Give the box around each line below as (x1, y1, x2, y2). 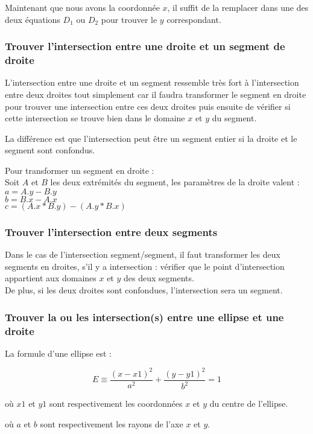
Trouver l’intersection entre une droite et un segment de (5, 39, 285, 54)
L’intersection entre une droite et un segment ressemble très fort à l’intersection (5, 76, 299, 89)
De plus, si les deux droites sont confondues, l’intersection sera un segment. (5, 284, 283, 296)
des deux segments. (124, 272, 194, 284)
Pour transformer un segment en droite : (5, 164, 154, 176)
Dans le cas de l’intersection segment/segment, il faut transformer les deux (5, 248, 281, 261)
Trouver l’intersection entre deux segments (5, 225, 218, 239)
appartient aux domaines (5, 272, 96, 284)
